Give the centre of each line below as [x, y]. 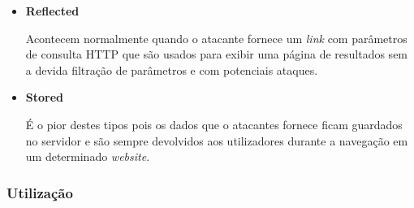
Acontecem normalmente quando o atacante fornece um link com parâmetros [216, 38]
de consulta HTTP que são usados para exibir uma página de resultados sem [217, 54]
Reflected [52, 11]
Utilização [40, 192]
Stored [45, 97]
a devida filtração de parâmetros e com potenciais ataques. [172, 69]
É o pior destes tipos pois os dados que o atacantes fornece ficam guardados [214, 124]
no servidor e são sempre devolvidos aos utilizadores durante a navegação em [217, 140]
